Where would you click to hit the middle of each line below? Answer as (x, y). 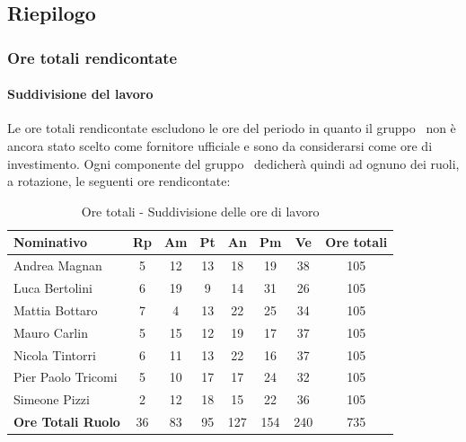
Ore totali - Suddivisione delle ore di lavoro (200, 211)
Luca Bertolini (53, 288)
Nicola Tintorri (55, 354)
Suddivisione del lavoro (80, 94)
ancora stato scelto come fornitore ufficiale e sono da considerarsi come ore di (220, 146)
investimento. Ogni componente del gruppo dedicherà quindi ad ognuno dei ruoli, (233, 163)
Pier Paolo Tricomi (66, 377)
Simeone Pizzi (52, 399)
